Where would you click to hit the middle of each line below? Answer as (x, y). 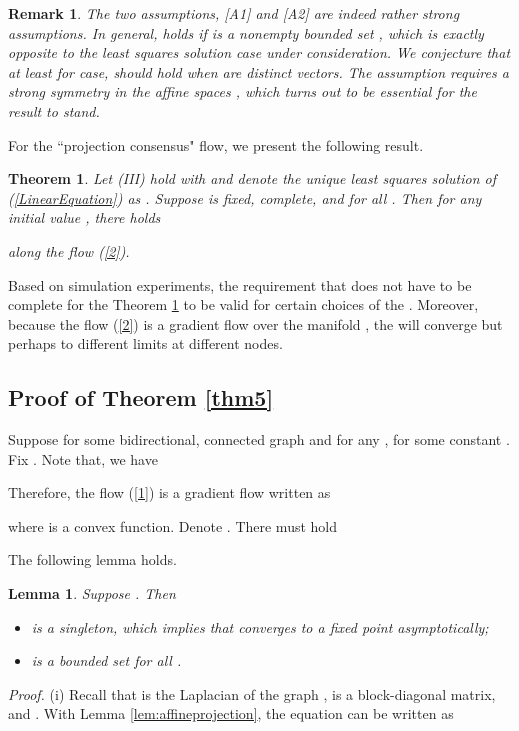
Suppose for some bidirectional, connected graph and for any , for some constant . (259, 439)
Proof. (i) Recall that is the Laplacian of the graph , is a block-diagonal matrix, (252, 693)
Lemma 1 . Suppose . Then (92, 593)
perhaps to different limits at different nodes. (145, 343)
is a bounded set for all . (106, 660)
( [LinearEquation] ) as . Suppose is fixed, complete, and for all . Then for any (245, 197)
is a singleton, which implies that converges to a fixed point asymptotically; (260, 626)
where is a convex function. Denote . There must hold (173, 525)
